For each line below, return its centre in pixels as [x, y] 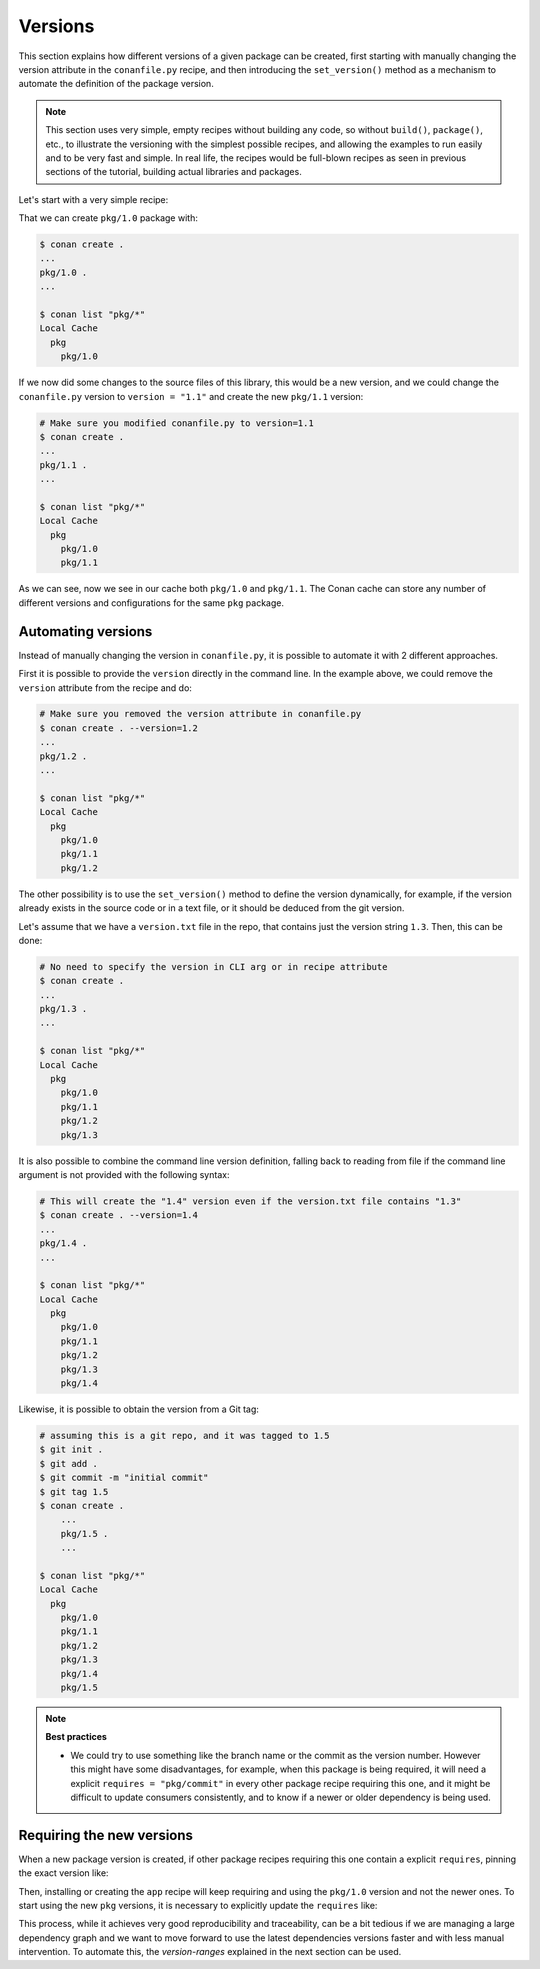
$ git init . [71, 1449]
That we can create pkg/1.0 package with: [108, 218]
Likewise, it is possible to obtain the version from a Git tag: [139, 1409]
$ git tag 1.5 [74, 1491]
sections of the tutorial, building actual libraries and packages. [173, 172]
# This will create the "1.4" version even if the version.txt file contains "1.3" [250, 1201]
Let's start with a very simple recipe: [93, 199]
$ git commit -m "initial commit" [124, 1478]
